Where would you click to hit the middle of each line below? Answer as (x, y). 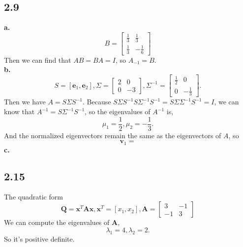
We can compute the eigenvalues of (57, 222)
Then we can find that (38, 60)
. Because (97, 102)
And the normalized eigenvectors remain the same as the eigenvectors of (113, 135)
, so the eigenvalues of (118, 111)
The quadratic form (33, 196)
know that (19, 111)
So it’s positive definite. (39, 238)
